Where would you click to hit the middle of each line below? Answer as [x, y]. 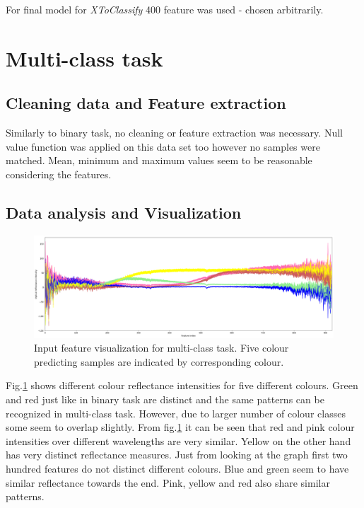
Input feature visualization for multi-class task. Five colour [162, 348]
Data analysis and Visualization [124, 212]
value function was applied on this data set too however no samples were [163, 146]
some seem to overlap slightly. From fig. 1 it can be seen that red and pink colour [180, 427]
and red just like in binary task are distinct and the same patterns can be [165, 399]
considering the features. [59, 174]
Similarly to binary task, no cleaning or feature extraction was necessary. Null [174, 133]
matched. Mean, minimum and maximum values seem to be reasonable [159, 160]
